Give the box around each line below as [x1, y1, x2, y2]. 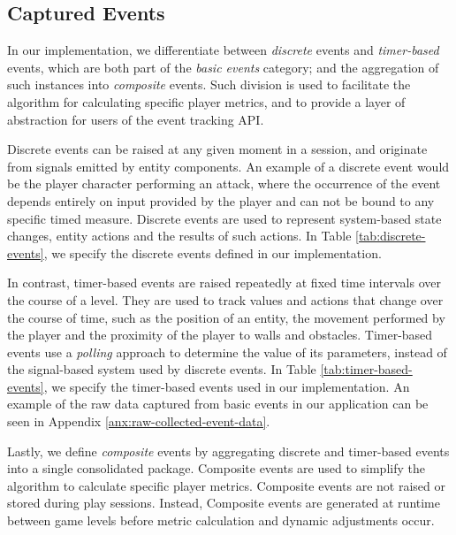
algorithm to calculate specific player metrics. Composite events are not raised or [7, 476, 446, 494]
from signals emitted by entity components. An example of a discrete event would [7, 157, 450, 175]
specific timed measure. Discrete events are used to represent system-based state [7, 209, 442, 227]
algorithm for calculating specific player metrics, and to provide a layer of [7, 92, 406, 111]
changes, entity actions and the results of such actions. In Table [7, 226, 352, 245]
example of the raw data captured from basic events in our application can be [7, 394, 429, 413]
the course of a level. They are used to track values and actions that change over [7, 290, 444, 309]
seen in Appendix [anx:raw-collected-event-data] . [7, 412, 270, 431]
